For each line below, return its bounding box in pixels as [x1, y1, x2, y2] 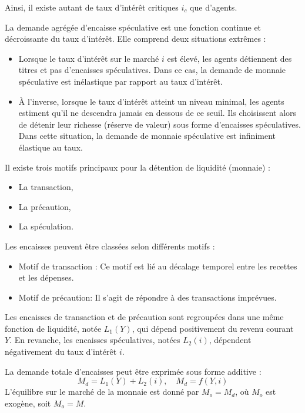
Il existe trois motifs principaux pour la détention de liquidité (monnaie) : [5, 161, 270, 173]
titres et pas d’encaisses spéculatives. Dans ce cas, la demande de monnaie [18, 64, 286, 76]
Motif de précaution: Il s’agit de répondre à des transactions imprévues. [18, 291, 277, 303]
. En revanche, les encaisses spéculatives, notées [9, 334, 180, 346]
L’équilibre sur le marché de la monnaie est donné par [5, 385, 199, 398]
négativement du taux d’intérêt [5, 345, 117, 358]
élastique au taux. [18, 141, 83, 153]
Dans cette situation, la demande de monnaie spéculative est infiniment [18, 129, 276, 142]
